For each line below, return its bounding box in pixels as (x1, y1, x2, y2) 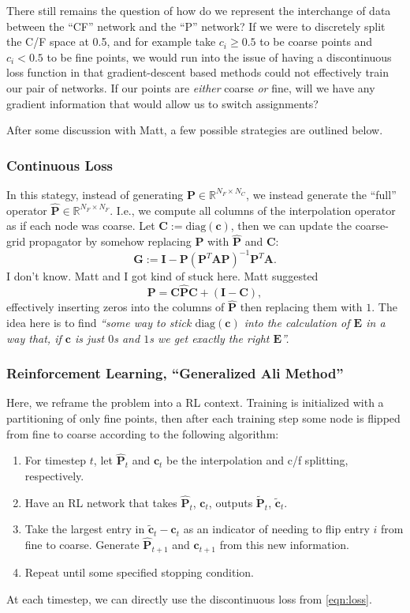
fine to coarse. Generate (24, 536, 140, 553)
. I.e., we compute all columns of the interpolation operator (110, 201, 396, 218)
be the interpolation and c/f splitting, (166, 452, 348, 468)
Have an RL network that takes (24, 494, 177, 510)
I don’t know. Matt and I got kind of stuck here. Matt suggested (6, 268, 319, 284)
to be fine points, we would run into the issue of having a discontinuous (47, 48, 392, 65)
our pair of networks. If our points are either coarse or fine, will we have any (6, 79, 375, 96)
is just (74, 329, 105, 346)
